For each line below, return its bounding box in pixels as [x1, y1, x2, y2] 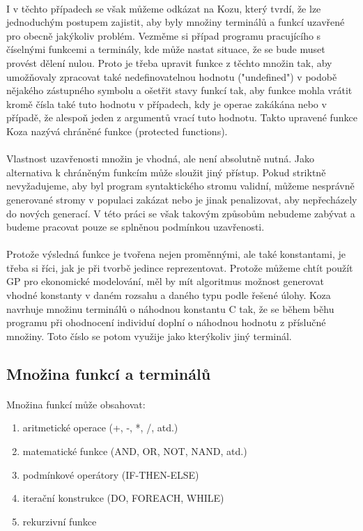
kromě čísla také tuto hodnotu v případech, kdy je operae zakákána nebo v [6, 96, 327, 111]
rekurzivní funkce [22, 514, 97, 528]
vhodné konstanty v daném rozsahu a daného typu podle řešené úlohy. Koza [6, 288, 331, 302]
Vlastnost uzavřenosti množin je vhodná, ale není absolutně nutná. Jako [6, 151, 314, 166]
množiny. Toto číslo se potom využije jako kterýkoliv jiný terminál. [6, 328, 292, 343]
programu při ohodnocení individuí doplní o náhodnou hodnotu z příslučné [6, 315, 326, 330]
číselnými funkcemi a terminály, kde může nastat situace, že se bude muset [6, 42, 325, 56]
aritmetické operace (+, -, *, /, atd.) [22, 420, 178, 435]
